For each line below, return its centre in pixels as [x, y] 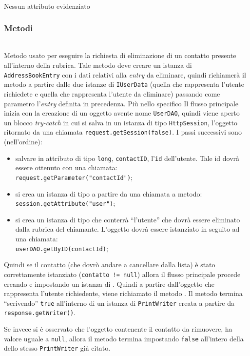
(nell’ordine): [23, 142]
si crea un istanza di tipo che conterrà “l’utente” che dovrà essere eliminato [128, 219]
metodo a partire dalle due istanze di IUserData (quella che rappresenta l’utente [124, 84]
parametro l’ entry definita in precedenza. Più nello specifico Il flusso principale [121, 103]
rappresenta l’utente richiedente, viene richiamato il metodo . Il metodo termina [123, 293]
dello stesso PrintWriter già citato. [57, 348]
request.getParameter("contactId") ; [74, 177]
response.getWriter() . [40, 312]
